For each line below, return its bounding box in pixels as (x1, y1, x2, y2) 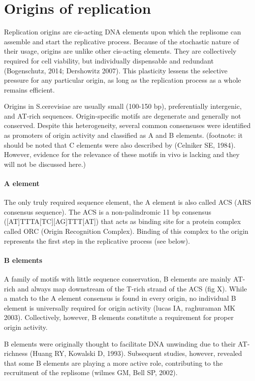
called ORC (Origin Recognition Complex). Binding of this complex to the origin (4, 226, 249, 236)
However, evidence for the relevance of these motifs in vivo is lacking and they (4, 149, 240, 159)
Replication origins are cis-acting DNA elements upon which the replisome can (4, 27, 241, 37)
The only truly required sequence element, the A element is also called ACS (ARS (4, 197, 252, 207)
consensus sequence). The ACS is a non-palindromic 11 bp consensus (4, 206, 212, 217)
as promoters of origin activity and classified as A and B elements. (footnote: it (4, 130, 243, 140)
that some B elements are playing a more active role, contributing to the (4, 357, 223, 368)
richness (4, 348, 28, 358)
